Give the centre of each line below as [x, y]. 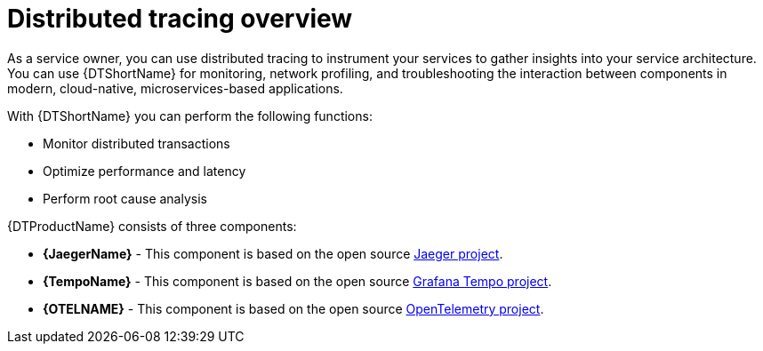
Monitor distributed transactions [137, 143]
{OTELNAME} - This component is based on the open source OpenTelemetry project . [293, 308]
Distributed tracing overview [180, 19]
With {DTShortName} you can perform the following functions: [190, 116]
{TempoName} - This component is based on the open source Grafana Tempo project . [297, 281]
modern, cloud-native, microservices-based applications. [175, 88]
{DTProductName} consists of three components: [152, 226]
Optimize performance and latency [145, 171]
